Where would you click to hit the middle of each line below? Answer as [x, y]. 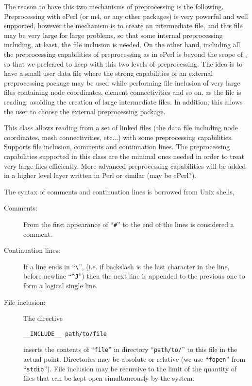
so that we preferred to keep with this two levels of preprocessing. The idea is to [123, 63]
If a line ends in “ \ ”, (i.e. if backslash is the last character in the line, [126, 266]
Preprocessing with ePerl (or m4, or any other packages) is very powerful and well [126, 16]
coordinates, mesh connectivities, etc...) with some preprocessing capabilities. [118, 137]
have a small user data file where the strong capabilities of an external [109, 73]
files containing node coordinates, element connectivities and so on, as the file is [123, 92]
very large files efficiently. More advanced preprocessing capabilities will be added [125, 166]
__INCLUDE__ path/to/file [65, 334]
